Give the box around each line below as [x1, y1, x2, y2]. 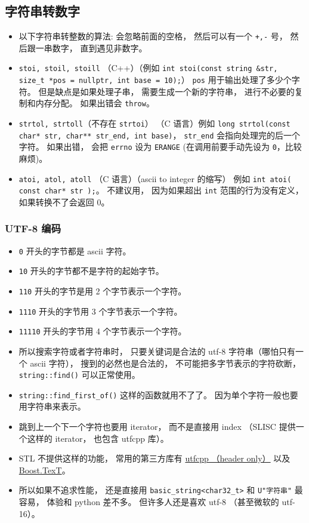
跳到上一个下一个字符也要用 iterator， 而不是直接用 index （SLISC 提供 [18, 420, 296, 433]
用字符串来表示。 [18, 400, 86, 413]
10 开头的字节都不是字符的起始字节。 [18, 264, 164, 277]
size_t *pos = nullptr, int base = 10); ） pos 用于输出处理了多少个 [18, 73, 292, 86]
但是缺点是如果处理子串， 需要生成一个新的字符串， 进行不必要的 [38, 85, 295, 97]
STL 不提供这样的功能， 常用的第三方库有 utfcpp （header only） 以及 [18, 452, 291, 464]
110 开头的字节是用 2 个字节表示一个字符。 [18, 285, 187, 297]
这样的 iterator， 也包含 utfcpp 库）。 [27, 432, 169, 444]
